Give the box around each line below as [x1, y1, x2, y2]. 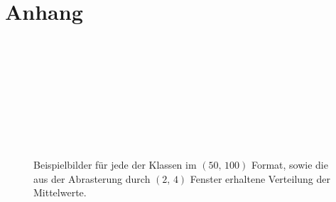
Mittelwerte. [33, 185, 87, 200]
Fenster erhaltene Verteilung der [190, 171, 331, 186]
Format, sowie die [251, 157, 328, 172]
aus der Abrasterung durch [33, 171, 151, 186]
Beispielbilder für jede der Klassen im [33, 157, 197, 172]
